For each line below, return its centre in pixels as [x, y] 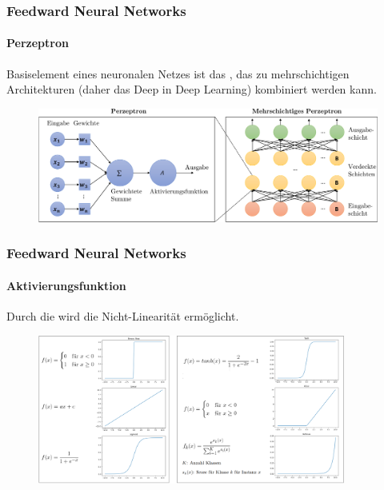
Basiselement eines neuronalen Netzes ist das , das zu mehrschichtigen [178, 73]
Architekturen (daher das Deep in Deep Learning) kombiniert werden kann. [192, 89]
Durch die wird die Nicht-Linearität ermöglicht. [123, 316]
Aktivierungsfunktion [66, 285]
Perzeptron [38, 43]
